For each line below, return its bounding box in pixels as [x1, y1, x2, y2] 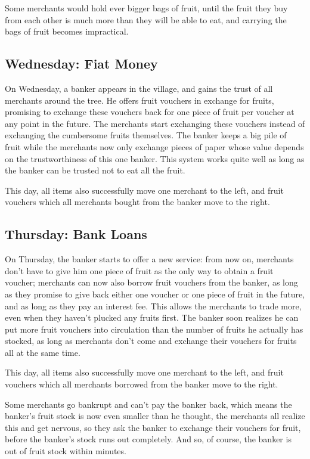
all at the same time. [5, 346, 80, 358]
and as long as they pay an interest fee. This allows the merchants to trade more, [5, 299, 302, 312]
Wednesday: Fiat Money [5, 54, 158, 73]
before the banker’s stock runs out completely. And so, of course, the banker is [5, 433, 292, 445]
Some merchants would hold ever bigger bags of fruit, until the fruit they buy [5, 2, 288, 14]
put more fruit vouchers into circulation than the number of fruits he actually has [5, 322, 303, 335]
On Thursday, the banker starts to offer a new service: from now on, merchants [5, 253, 294, 265]
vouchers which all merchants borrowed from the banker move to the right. [5, 378, 278, 390]
